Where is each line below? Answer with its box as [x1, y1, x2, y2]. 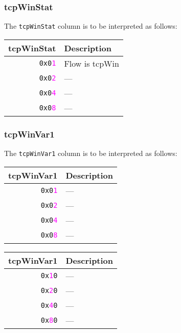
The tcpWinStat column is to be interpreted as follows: [4, 21, 177, 31]
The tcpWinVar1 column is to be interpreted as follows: [4, 148, 177, 159]
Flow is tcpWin [64, 57, 119, 69]
